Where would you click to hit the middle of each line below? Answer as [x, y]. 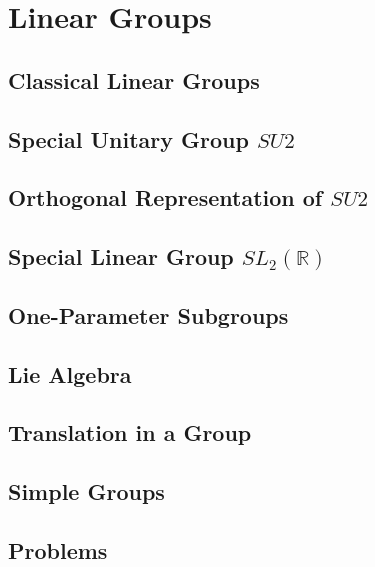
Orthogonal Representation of [165, 197]
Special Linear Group [121, 256]
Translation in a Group [130, 432]
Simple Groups [86, 491]
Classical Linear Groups [134, 79]
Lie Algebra [70, 373]
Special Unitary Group [128, 138]
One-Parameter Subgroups [148, 314]
